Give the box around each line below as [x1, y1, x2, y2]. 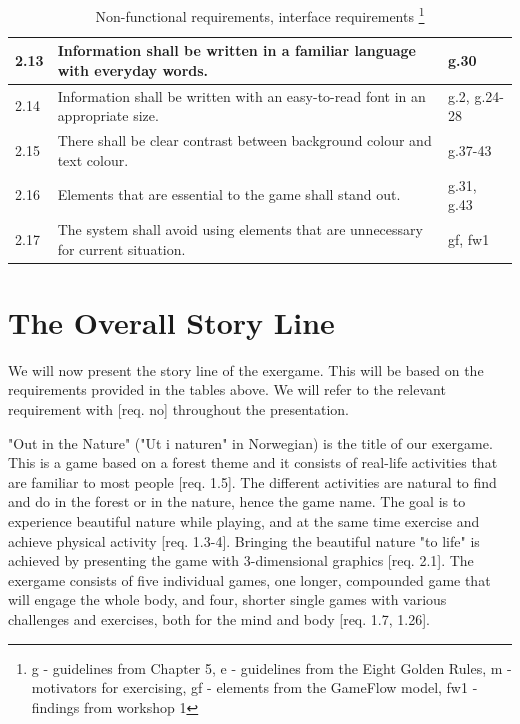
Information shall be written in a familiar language [57, 40, 416, 61]
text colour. [57, 149, 129, 170]
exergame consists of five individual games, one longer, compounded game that [8, 569, 491, 590]
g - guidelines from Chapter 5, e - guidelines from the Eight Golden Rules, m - [31, 657, 512, 678]
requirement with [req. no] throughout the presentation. [8, 399, 349, 419]
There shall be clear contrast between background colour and [57, 130, 432, 151]
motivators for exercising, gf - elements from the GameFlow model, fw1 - [31, 677, 478, 698]
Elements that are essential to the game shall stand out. [57, 184, 401, 205]
